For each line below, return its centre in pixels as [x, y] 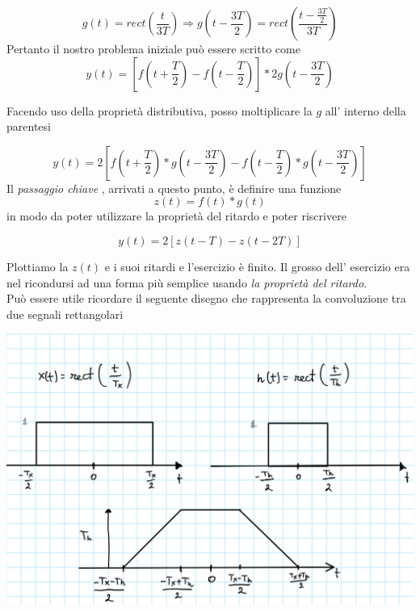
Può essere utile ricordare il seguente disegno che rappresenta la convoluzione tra [206, 298]
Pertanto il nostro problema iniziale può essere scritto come [153, 48]
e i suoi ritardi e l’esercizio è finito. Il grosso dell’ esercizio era [257, 266]
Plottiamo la [38, 266]
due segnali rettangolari [65, 314]
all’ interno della [365, 110]
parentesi [29, 126]
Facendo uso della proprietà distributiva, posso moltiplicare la [160, 110]
